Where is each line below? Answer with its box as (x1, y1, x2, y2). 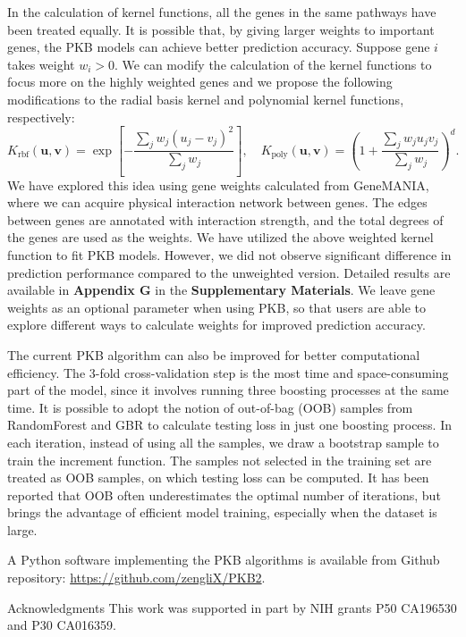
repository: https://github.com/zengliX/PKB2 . (7, 568, 266, 587)
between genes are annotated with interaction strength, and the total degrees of (7, 210, 444, 229)
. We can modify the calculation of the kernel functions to (114, 54, 432, 73)
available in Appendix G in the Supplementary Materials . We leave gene (7, 281, 436, 299)
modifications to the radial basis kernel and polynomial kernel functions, (7, 89, 404, 108)
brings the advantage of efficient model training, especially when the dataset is (7, 503, 437, 522)
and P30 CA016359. (7, 616, 116, 634)
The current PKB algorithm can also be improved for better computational (7, 345, 420, 364)
